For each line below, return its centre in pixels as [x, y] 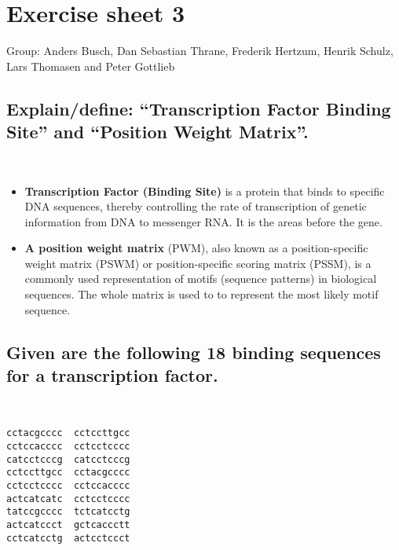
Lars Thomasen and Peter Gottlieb [91, 66]
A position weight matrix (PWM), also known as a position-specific [196, 248]
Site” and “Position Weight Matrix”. [157, 132]
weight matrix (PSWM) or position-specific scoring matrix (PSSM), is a [198, 263]
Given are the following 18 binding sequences [194, 352]
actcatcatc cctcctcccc [68, 499]
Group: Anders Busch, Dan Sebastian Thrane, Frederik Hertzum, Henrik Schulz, [200, 51]
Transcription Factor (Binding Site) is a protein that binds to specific [205, 191]
